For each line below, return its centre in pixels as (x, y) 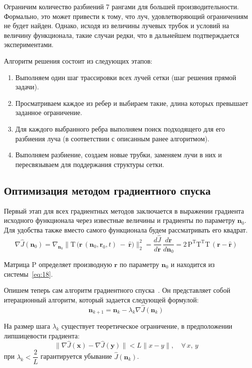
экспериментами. (29, 44)
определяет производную (75, 264)
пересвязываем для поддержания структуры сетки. (90, 164)
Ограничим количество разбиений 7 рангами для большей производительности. (121, 6)
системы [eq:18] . (28, 274)
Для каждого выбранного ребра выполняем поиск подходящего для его (120, 128)
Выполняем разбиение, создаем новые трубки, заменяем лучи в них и (118, 155)
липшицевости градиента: (42, 335)
